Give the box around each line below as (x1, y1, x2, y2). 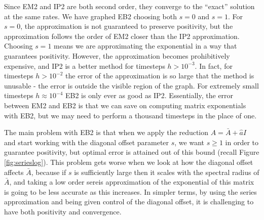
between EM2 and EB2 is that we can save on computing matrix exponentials (4, 100, 246, 110)
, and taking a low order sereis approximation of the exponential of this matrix (9, 177, 254, 187)
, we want (174, 137, 204, 147)
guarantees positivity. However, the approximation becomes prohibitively (4, 50, 230, 61)
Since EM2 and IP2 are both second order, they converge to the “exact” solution (4, 1, 255, 11)
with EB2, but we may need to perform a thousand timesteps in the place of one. (4, 110, 257, 120)
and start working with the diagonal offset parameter (4, 137, 169, 147)
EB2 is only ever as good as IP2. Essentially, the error (65, 90, 234, 101)
